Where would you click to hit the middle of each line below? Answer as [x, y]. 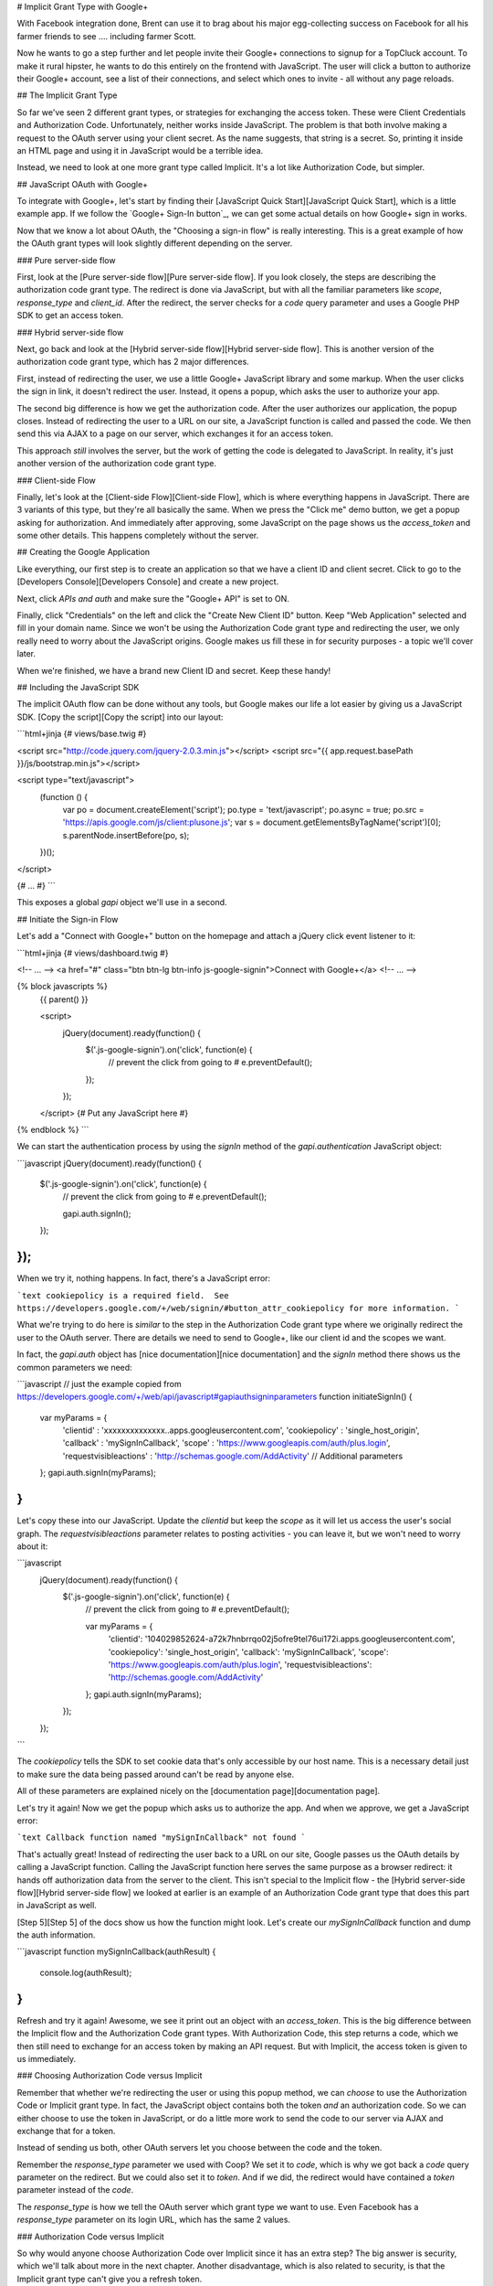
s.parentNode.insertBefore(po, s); [126, 835]
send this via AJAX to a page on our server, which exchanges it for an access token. [175, 433]
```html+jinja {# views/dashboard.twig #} [93, 953]
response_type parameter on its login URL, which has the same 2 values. [154, 2220]
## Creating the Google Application [84, 552]
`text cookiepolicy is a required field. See [123, 1295]
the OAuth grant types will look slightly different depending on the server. [155, 243]
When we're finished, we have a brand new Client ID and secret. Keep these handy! [174, 670]
